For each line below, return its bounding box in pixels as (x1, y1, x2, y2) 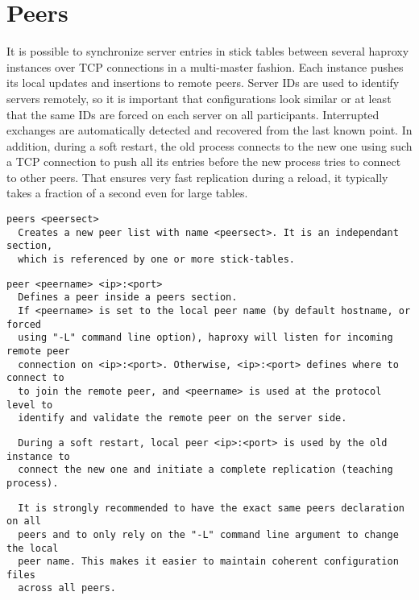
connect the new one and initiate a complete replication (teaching (18, 464, 393, 476)
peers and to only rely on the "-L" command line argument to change (18, 528, 399, 540)
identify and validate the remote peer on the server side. (18, 412, 347, 424)
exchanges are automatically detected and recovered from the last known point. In (6, 122, 413, 139)
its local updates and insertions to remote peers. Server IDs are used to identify (6, 74, 400, 91)
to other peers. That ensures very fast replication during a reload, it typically (6, 168, 388, 185)
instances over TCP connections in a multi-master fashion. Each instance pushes (6, 58, 404, 75)
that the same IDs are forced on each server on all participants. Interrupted (6, 106, 380, 122)
